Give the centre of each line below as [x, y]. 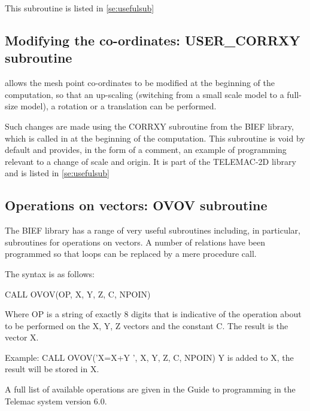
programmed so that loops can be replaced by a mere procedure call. [131, 254]
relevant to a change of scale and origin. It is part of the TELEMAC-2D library [151, 161]
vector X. [22, 337]
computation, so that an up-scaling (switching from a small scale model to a [145, 94]
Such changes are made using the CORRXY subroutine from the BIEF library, [149, 126]
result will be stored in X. [52, 369]
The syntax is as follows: [50, 273]
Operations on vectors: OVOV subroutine [136, 205]
